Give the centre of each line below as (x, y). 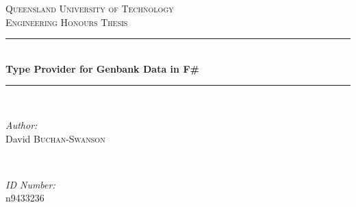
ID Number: (30, 184)
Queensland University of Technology (90, 8)
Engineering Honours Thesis (67, 22)
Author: (22, 124)
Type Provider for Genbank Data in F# (102, 68)
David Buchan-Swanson (55, 138)
